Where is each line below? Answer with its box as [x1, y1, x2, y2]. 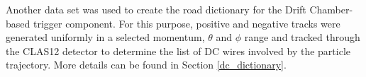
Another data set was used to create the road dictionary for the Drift [6, 2, 306, 16]
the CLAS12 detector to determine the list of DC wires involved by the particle [6, 43, 350, 58]
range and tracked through [244, 30, 360, 45]
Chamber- [309, 2, 353, 16]
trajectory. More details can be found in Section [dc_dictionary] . [6, 57, 287, 72]
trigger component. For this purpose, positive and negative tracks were [33, 16, 340, 30]
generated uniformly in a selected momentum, [6, 30, 205, 45]
